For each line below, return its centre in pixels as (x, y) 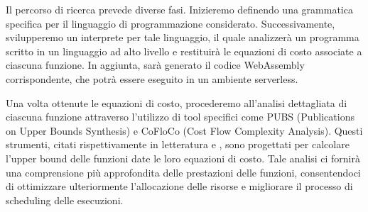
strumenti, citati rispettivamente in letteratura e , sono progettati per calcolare (178, 144)
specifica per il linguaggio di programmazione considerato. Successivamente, (171, 23)
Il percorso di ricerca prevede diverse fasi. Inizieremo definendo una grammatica (179, 9)
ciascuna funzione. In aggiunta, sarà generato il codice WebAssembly (155, 65)
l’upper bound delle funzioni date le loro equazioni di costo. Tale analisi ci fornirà (183, 158)
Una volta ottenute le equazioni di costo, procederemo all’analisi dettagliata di (177, 102)
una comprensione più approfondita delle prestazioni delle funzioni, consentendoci (183, 172)
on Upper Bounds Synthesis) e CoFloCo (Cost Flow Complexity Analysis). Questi (184, 130)
